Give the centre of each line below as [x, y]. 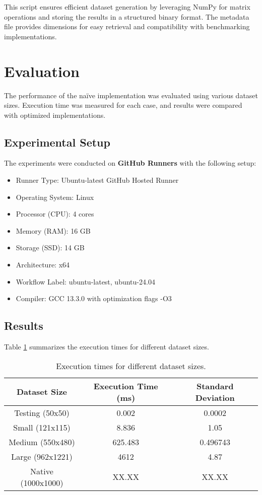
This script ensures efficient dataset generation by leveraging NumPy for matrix [127, 7]
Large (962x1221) [42, 456]
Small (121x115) [42, 427]
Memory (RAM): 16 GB [53, 230]
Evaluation [42, 71]
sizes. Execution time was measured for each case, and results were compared [123, 105]
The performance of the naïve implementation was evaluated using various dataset [131, 95]
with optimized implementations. [55, 115]
